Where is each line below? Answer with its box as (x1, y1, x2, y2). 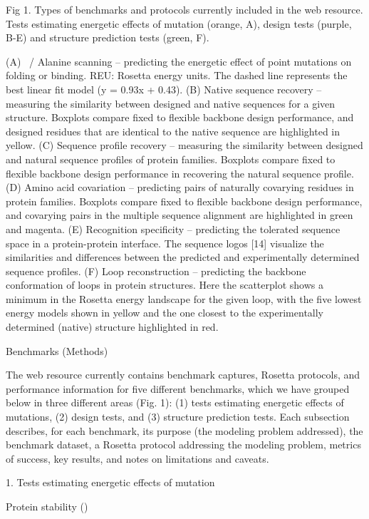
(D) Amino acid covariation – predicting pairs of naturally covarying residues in (6, 180, 354, 195)
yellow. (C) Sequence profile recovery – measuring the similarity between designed (6, 138, 363, 153)
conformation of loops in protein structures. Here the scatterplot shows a (6, 277, 323, 292)
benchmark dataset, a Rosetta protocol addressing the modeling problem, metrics (6, 437, 361, 452)
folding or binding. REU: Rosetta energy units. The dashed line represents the (6, 68, 348, 83)
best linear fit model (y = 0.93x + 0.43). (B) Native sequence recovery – (6, 81, 322, 96)
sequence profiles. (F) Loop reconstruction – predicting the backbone (6, 263, 306, 278)
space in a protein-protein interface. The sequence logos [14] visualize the (6, 235, 324, 250)
